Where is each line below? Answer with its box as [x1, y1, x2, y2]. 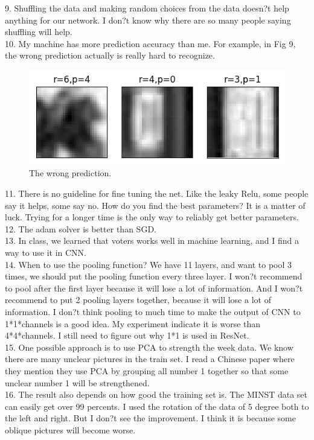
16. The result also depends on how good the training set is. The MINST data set [5, 388, 308, 401]
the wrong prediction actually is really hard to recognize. [5, 49, 215, 62]
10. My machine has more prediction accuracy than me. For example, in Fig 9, [5, 37, 296, 49]
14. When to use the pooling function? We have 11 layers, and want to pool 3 [5, 258, 292, 270]
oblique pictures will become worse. [5, 423, 136, 436]
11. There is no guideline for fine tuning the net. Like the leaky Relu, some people [5, 187, 309, 199]
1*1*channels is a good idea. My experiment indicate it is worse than [5, 317, 261, 330]
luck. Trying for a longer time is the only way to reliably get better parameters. [5, 211, 299, 223]
